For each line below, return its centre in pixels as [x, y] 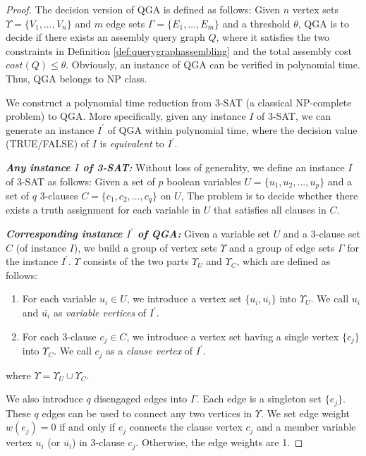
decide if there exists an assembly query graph [105, 37]
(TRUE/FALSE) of [48, 143]
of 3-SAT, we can [294, 116]
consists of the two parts [136, 261]
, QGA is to [323, 23]
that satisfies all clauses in [270, 210]
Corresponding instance [64, 234]
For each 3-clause [59, 336]
